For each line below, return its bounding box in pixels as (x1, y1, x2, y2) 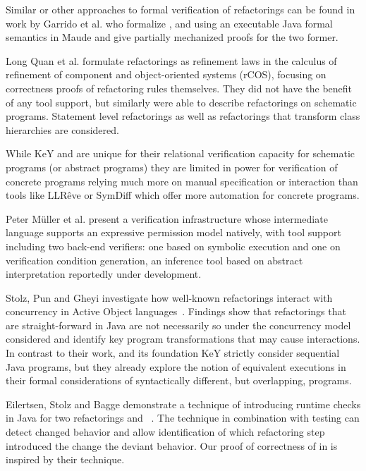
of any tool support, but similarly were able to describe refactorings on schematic (6, 94, 357, 109)
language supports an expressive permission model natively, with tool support (6, 225, 341, 240)
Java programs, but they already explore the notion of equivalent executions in (6, 359, 346, 374)
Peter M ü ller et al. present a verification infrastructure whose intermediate (6, 211, 328, 226)
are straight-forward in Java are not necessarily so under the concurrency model (6, 317, 351, 332)
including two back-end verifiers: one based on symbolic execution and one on (6, 238, 341, 253)
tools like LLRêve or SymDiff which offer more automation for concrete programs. (6, 188, 360, 202)
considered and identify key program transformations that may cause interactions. (6, 331, 360, 346)
